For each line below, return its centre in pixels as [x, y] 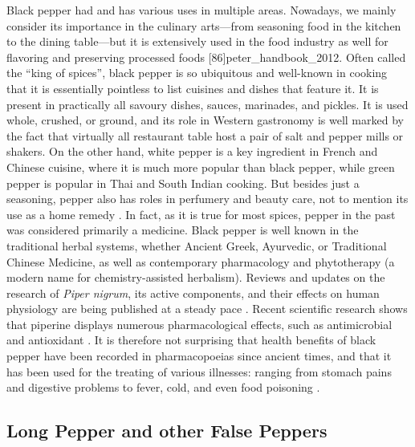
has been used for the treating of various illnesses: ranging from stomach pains [199, 371]
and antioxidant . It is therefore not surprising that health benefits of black [191, 340]
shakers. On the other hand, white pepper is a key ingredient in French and [192, 151]
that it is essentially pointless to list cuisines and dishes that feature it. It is [193, 88]
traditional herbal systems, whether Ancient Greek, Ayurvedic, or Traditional [197, 245]
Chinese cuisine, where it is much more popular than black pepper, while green [201, 167]
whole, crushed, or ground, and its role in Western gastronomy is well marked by [205, 120]
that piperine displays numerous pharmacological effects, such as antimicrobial [199, 324]
